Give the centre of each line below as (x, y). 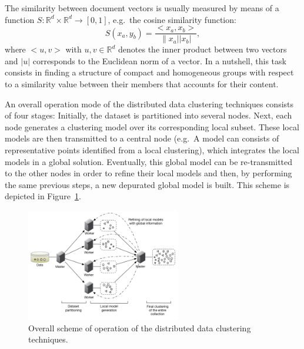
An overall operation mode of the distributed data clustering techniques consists (149, 103)
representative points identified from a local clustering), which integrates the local (152, 150)
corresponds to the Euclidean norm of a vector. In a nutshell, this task (159, 60)
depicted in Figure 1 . (43, 196)
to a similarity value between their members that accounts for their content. (142, 84)
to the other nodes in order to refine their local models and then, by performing (148, 173)
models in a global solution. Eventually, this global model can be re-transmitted (149, 161)
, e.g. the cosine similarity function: (172, 19)
